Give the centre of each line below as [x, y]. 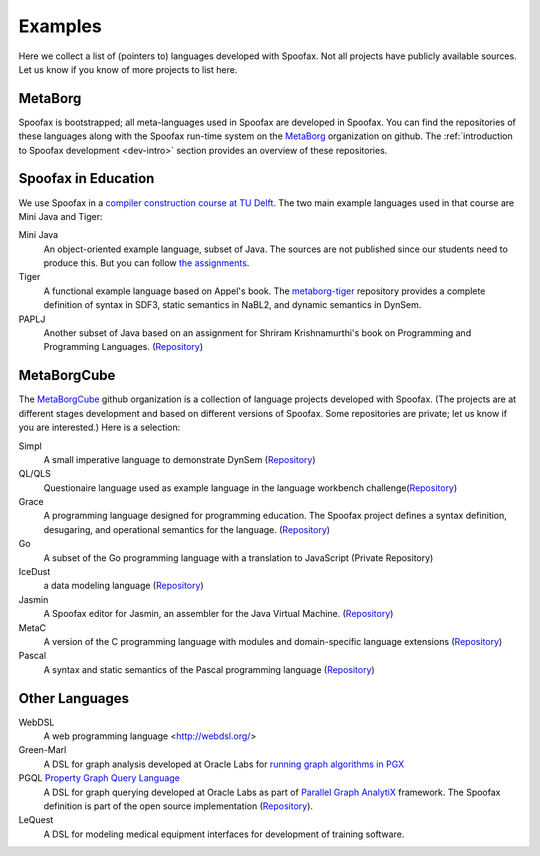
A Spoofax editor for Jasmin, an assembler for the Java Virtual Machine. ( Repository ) [218, 614]
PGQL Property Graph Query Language [99, 778]
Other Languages [74, 698]
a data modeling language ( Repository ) [123, 586]
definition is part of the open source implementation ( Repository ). [178, 806]
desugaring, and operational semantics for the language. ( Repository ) [186, 529]
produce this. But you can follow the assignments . [146, 263]
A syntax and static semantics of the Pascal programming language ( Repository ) [209, 669]
